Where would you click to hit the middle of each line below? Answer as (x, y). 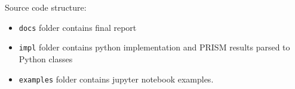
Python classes (46, 58)
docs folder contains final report (78, 27)
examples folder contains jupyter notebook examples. (116, 79)
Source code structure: (46, 7)
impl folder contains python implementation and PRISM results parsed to (154, 47)
